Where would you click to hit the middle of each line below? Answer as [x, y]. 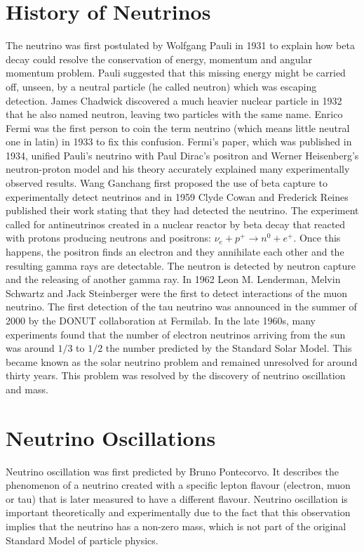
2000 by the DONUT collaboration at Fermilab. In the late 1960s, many [161, 320]
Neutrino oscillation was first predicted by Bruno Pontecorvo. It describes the [173, 471]
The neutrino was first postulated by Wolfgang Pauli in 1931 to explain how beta [180, 45]
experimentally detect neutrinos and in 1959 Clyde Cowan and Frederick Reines [177, 196]
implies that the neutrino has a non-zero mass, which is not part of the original [176, 526]
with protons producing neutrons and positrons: [108, 238]
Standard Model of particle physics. [82, 540]
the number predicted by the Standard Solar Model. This [229, 348]
